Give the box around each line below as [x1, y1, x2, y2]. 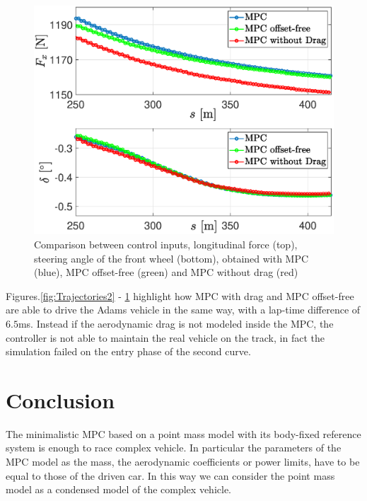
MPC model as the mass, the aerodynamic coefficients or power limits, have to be [6, 454, 360, 469]
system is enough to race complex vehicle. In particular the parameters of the [6, 440, 342, 455]
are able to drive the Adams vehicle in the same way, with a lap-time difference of [6, 302, 361, 317]
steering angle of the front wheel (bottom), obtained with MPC [34, 250, 309, 265]
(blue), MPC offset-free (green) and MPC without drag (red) [34, 265, 298, 280]
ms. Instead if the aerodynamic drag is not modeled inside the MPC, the [18, 316, 334, 330]
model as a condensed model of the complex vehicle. [6, 482, 232, 497]
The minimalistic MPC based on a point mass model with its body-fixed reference [6, 426, 361, 441]
